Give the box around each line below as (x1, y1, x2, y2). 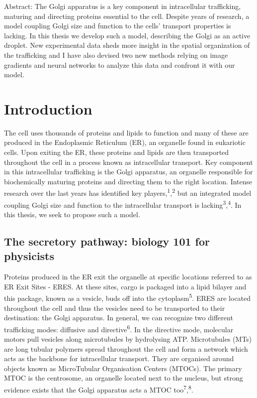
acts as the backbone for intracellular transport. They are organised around (4, 353, 234, 364)
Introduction (4, 98, 92, 119)
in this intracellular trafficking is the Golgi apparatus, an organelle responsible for (4, 166, 253, 177)
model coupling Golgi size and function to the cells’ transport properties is (4, 20, 231, 31)
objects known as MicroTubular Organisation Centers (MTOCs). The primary (4, 363, 242, 373)
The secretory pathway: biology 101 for (4, 233, 210, 249)
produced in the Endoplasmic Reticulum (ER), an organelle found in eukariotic (4, 137, 246, 147)
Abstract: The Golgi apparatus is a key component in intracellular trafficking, (4, 1, 241, 11)
